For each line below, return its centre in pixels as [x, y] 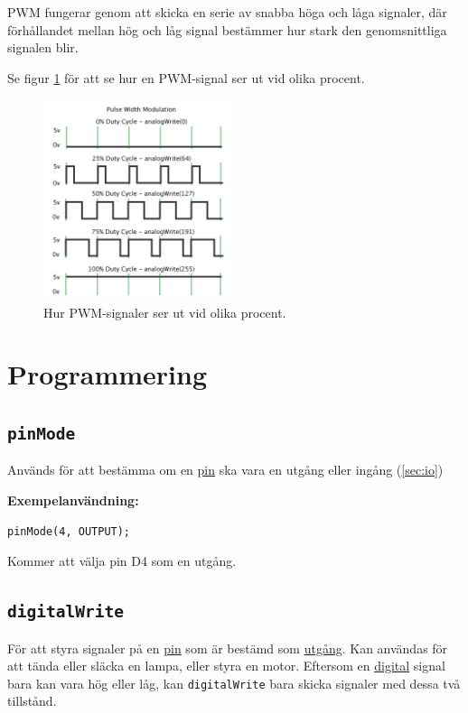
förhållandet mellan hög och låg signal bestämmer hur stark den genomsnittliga [227, 29]
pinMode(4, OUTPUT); [69, 531]
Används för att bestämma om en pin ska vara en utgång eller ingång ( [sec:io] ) [225, 470]
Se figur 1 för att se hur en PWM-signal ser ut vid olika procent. [186, 77]
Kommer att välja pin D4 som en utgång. [122, 561]
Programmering [108, 374]
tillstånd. [32, 701]
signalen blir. [43, 47]
